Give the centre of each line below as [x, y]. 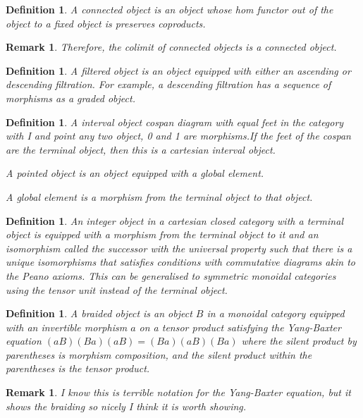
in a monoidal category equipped [276, 313]
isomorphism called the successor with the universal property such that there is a [179, 248]
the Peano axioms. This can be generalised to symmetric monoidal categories [171, 275]
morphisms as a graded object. [70, 98]
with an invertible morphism [67, 327]
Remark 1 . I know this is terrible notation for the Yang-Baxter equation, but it [178, 392]
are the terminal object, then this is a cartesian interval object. [141, 149]
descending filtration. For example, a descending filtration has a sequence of [168, 84]
